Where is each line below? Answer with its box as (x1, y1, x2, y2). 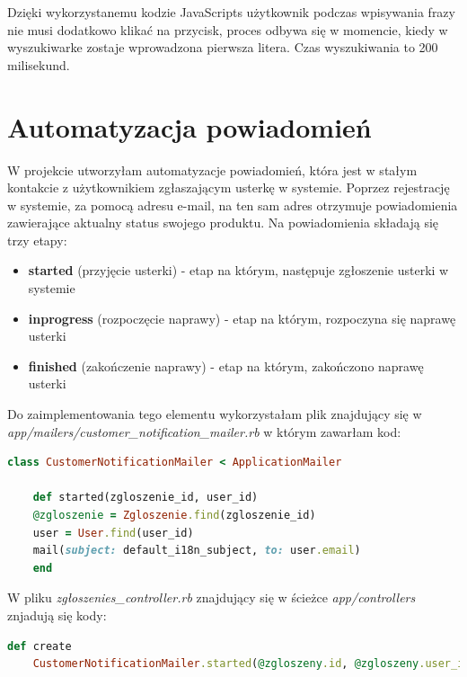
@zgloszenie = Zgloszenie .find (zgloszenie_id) (32, 509, 316, 521)
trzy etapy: (7, 230, 67, 249)
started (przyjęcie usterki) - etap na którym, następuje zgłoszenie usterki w (28, 261, 449, 280)
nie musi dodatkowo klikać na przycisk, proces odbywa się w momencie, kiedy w (7, 20, 448, 39)
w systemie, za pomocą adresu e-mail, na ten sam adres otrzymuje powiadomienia (7, 195, 458, 214)
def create (7, 639, 72, 653)
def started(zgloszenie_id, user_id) (32, 491, 259, 504)
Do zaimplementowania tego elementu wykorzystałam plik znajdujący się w (7, 405, 422, 423)
